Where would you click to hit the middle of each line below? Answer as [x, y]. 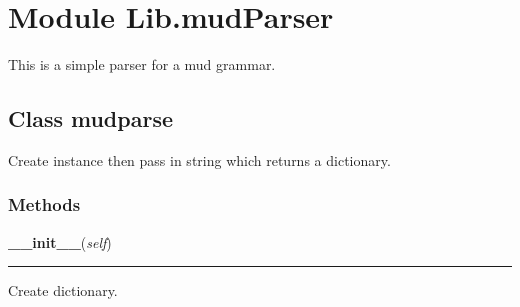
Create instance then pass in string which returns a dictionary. [199, 159]
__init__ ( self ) [60, 241]
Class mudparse [90, 118]
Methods [44, 204]
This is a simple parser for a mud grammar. [142, 64]
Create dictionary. [63, 290]
